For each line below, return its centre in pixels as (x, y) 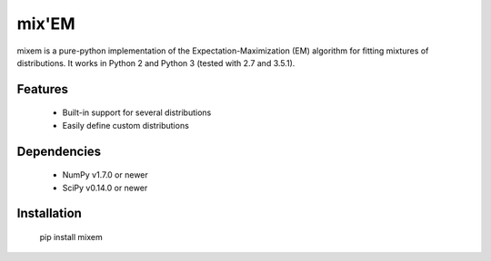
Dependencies (59, 151)
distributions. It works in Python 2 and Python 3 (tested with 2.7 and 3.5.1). (156, 63)
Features (42, 89)
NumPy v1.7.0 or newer (105, 175)
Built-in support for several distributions (137, 112)
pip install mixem (71, 237)
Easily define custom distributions (126, 125)
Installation (49, 213)
